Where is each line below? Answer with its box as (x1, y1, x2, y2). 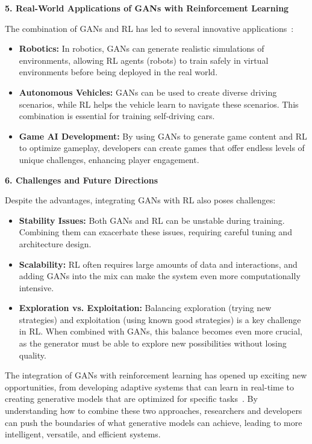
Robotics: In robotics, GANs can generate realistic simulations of (19, 42, 264, 55)
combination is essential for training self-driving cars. (19, 109, 215, 122)
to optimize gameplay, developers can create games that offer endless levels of (19, 141, 305, 154)
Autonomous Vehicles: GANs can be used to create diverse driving (19, 85, 277, 98)
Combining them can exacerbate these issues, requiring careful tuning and (19, 226, 292, 238)
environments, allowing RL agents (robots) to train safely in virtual (19, 54, 269, 66)
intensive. (19, 281, 54, 294)
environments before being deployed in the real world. (19, 66, 218, 78)
